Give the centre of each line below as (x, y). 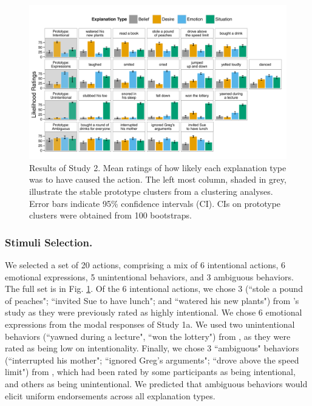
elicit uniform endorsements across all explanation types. (110, 395)
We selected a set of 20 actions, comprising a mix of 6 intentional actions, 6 (145, 265)
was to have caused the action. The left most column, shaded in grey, (158, 179)
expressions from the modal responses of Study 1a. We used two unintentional (150, 324)
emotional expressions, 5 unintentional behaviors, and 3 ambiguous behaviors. (149, 276)
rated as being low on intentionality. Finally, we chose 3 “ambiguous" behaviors (152, 348)
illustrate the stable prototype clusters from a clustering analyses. (151, 191)
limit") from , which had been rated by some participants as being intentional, (150, 372)
